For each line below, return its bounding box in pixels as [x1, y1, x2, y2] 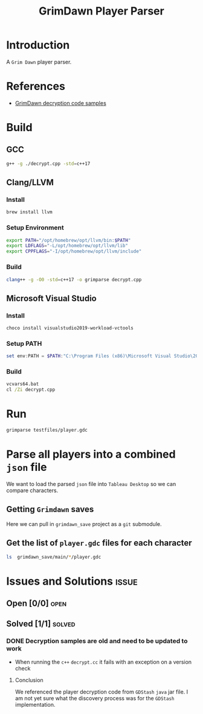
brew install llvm [6, 209, 53, 215]
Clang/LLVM [6, 177, 54, 188]
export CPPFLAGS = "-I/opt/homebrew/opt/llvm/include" [6, 248, 142, 255]
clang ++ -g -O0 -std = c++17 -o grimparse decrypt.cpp [6, 276, 142, 282]
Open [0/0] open [6, 599, 67, 609]
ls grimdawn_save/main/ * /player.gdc [6, 554, 101, 560]
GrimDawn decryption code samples [14, 99, 107, 106]
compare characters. [6, 487, 59, 494]
